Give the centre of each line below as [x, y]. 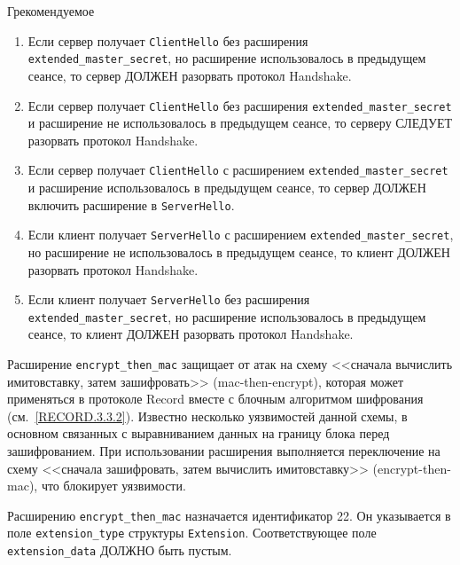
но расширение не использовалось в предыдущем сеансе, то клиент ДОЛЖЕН [239, 251]
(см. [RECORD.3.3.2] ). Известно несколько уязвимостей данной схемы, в [207, 416]
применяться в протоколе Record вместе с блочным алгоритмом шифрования [215, 399]
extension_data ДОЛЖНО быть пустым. [120, 550]
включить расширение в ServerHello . [131, 204]
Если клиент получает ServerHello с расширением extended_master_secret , [241, 235]
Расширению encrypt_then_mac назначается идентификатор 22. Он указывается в [229, 515]
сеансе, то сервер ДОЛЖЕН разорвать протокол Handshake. [190, 75]
